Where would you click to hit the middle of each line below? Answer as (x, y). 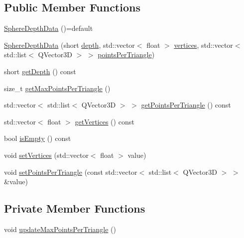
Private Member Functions (75, 208)
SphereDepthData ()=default (49, 28)
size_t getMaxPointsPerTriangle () (57, 88)
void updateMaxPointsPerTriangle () (60, 229)
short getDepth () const (40, 71)
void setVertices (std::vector (46, 155)
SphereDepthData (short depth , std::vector (69, 45)
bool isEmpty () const (38, 138)
